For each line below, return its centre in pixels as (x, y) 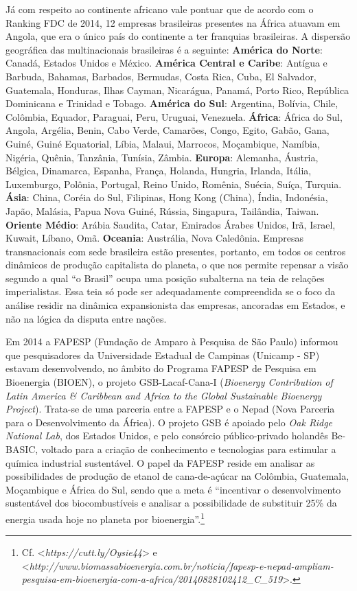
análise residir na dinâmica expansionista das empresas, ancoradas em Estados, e (175, 305)
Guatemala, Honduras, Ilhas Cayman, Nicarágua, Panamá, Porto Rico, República (177, 90)
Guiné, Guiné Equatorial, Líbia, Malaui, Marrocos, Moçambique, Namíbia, (163, 143)
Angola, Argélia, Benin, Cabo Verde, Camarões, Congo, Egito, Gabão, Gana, (168, 130)
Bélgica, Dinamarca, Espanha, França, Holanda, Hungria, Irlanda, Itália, (159, 171)
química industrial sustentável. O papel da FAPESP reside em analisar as (160, 462)
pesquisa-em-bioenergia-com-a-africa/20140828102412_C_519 (152, 579)
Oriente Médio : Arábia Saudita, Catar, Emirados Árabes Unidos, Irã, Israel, (171, 224)
